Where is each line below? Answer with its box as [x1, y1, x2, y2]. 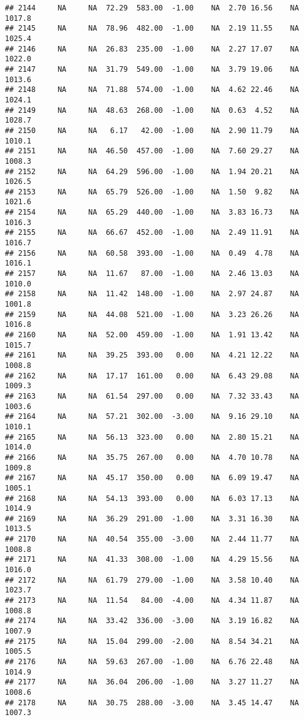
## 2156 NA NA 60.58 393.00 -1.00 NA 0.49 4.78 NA [5, 248, 299, 258]
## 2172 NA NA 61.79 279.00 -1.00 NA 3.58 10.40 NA [5, 575, 299, 584]
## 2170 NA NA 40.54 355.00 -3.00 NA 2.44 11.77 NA [5, 535, 299, 544]
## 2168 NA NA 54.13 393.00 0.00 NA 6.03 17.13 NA [5, 494, 299, 503]
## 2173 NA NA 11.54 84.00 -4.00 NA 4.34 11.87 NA [5, 596, 299, 605]
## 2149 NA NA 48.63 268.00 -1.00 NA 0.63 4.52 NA [5, 105, 299, 115]
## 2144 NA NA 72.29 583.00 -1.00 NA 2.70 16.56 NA [5, 4, 299, 12]
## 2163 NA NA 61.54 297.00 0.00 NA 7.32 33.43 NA [5, 391, 299, 400]
